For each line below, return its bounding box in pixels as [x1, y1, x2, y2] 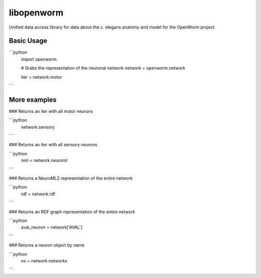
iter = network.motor [21, 74, 62, 80]
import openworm [21, 56, 57, 62]
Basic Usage [9, 37, 47, 45]
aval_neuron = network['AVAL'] [21, 224, 83, 230]
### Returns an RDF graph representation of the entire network [9, 209, 135, 215]
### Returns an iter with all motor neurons [9, 108, 93, 114]
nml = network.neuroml [21, 157, 68, 163]
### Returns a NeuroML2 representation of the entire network [9, 175, 133, 181]
